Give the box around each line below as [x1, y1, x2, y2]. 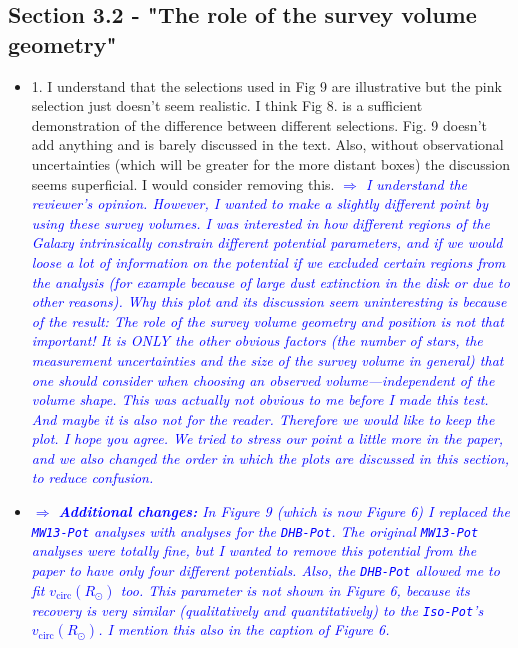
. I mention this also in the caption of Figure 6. [98, 619, 390, 640]
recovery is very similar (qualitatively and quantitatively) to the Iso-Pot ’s [31, 599, 484, 620]
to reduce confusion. [31, 467, 154, 488]
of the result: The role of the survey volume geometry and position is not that [31, 310, 504, 331]
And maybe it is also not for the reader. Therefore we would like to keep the [31, 408, 495, 429]
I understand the [365, 173, 467, 194]
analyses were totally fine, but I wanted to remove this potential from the [31, 540, 477, 561]
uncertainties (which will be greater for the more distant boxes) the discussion [31, 153, 510, 174]
